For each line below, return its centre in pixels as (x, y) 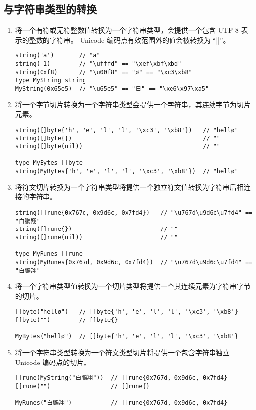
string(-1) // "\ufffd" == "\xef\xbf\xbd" (98, 64)
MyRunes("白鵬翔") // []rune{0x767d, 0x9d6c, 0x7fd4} (121, 403)
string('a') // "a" (58, 56)
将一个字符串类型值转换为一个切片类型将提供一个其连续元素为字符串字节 (133, 286)
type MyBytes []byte (49, 163)
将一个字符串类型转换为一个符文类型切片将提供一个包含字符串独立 (122, 352)
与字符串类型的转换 (50, 9)
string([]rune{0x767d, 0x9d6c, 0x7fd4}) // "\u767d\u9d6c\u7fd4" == (134, 212)
